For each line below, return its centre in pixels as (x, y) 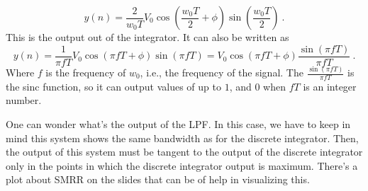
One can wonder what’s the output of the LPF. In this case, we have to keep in (178, 124)
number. (24, 100)
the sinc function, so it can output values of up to (113, 86)
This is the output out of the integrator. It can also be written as (147, 37)
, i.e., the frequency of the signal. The (222, 73)
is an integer (330, 86)
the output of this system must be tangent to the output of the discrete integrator (184, 152)
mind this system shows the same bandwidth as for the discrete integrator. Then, (182, 138)
